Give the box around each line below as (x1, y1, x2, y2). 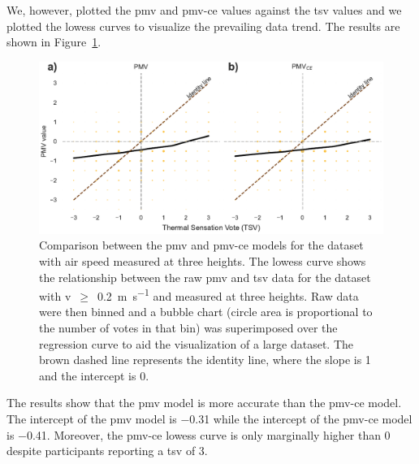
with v (39, 287, 71, 304)
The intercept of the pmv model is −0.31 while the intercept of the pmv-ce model (6, 410, 413, 427)
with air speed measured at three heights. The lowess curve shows (39, 252, 366, 269)
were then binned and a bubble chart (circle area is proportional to (39, 303, 373, 320)
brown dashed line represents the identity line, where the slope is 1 (39, 351, 371, 368)
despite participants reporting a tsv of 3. (6, 442, 208, 459)
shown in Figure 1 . (6, 33, 102, 50)
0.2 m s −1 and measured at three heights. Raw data (97, 285, 359, 304)
